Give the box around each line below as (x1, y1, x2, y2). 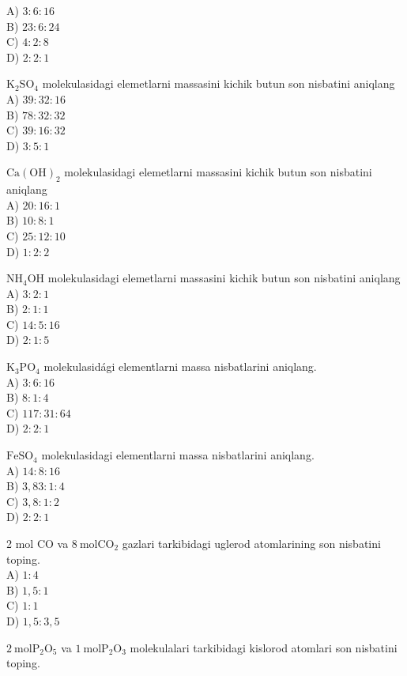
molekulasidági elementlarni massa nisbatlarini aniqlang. (43, 358, 317, 375)
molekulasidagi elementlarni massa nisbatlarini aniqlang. (41, 447, 315, 463)
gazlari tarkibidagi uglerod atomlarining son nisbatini (122, 535, 381, 552)
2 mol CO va (6, 535, 69, 552)
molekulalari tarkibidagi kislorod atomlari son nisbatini (130, 639, 398, 655)
